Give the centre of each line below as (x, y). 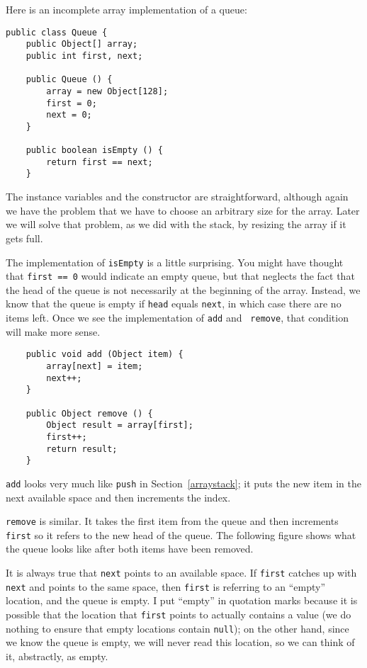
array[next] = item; (95, 366)
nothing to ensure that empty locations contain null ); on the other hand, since (177, 628)
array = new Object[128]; (107, 91)
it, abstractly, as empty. (57, 656)
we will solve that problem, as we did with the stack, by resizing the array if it (176, 224)
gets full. (24, 238)
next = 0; (69, 115)
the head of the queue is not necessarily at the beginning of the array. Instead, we (183, 289)
